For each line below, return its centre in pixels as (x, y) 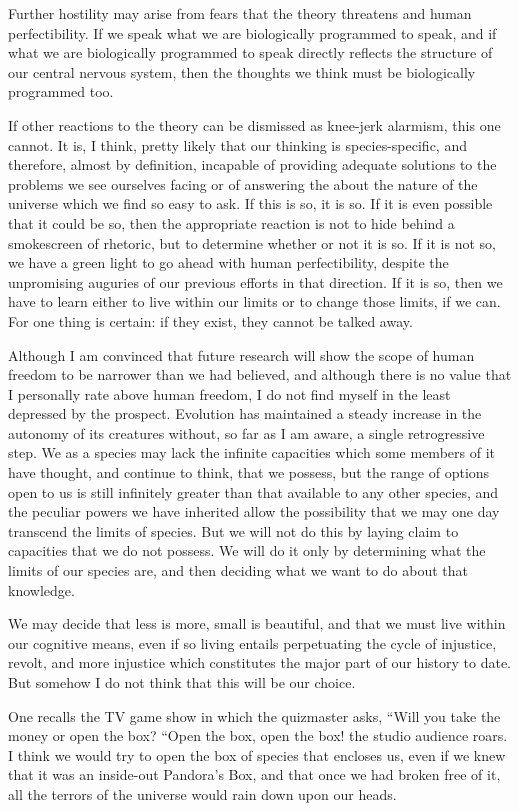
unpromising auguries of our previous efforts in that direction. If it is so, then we (255, 281)
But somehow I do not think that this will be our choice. (182, 682)
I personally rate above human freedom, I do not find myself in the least (229, 393)
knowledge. (41, 589)
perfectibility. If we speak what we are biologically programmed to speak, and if (252, 32)
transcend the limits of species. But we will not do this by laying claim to (233, 530)
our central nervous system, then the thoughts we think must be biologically (242, 71)
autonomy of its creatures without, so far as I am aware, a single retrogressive (246, 432)
